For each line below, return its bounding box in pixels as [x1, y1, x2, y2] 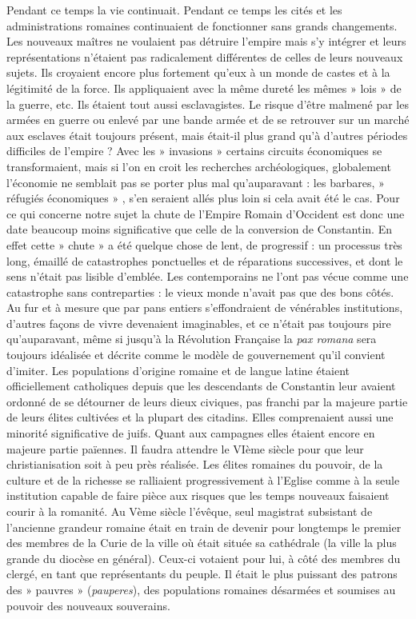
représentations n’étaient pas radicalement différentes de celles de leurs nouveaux [6, 48, 403, 65]
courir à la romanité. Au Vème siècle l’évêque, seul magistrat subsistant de [6, 503, 373, 519]
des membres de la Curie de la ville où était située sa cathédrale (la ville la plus [6, 534, 397, 551]
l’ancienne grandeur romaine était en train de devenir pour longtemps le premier [6, 518, 402, 535]
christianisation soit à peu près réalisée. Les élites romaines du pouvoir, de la [6, 456, 383, 473]
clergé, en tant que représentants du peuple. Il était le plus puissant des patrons [6, 565, 398, 582]
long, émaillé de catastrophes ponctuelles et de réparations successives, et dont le [6, 252, 403, 269]
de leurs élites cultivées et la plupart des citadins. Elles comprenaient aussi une [6, 409, 394, 425]
